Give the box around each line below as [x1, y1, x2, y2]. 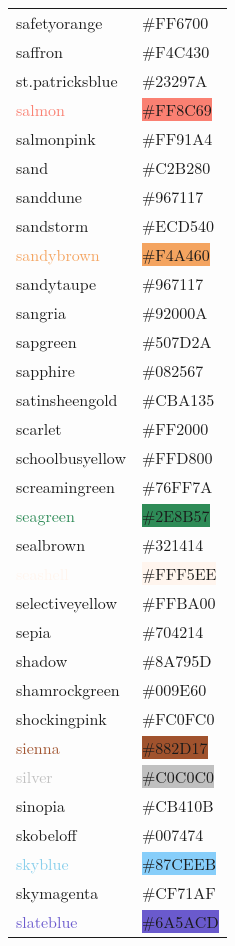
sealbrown [16, 533, 86, 556]
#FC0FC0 [141, 707, 215, 730]
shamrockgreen [16, 678, 120, 701]
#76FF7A [141, 475, 213, 498]
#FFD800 [141, 446, 213, 469]
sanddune [16, 185, 82, 208]
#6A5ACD [141, 910, 219, 933]
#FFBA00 [141, 591, 216, 614]
